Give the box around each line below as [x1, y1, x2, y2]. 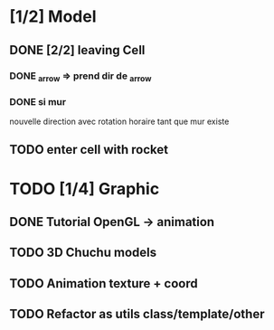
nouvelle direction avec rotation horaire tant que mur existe [9, 116, 230, 127]
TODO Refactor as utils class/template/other [9, 306, 265, 322]
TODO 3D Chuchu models [9, 245, 156, 260]
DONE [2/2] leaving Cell [9, 42, 146, 58]
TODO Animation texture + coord [9, 276, 198, 291]
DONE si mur [9, 95, 66, 108]
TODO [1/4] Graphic [9, 178, 160, 199]
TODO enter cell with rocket [9, 142, 169, 157]
